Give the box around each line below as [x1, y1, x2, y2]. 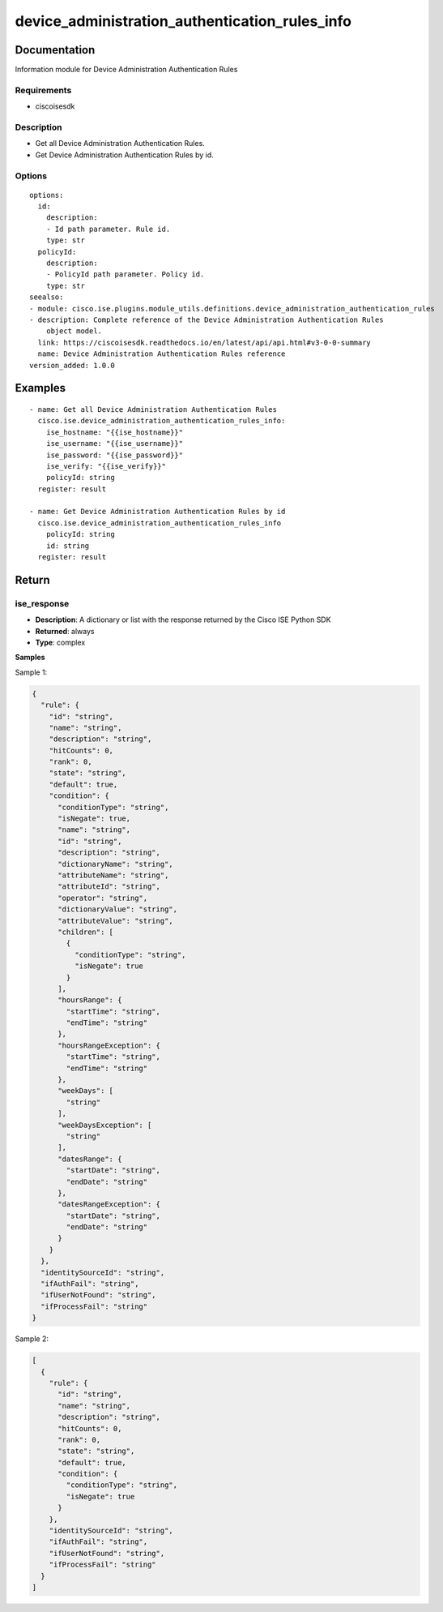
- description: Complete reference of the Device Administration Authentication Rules [29, 315, 384, 324]
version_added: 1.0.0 [29, 361, 115, 370]
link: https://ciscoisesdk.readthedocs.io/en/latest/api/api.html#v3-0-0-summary [37, 337, 372, 347]
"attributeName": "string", [58, 870, 169, 880]
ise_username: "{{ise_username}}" [45, 439, 184, 448]
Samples [15, 653, 45, 662]
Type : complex [35, 637, 86, 647]
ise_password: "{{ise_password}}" [45, 450, 184, 460]
